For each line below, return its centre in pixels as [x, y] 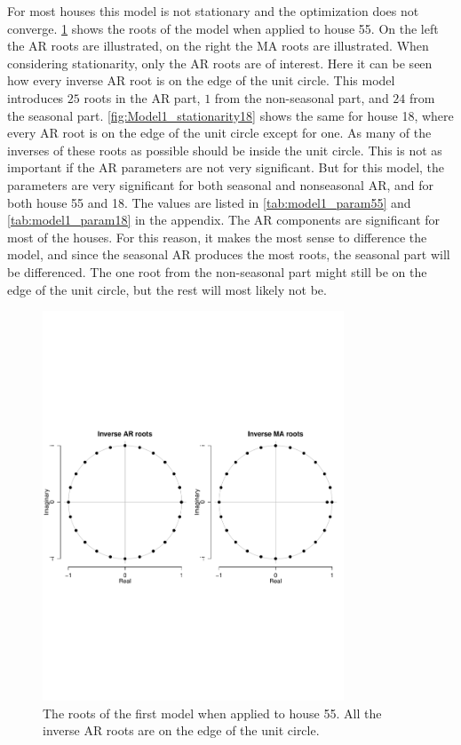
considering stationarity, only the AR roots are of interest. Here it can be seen [220, 63]
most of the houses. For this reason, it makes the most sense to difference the [217, 237]
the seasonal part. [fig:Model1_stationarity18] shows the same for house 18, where [230, 115]
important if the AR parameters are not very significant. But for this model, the [226, 167]
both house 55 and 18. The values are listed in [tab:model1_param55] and [209, 202]
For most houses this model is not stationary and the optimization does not [213, 11]
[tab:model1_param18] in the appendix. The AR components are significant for [224, 220]
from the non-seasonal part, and [302, 97]
